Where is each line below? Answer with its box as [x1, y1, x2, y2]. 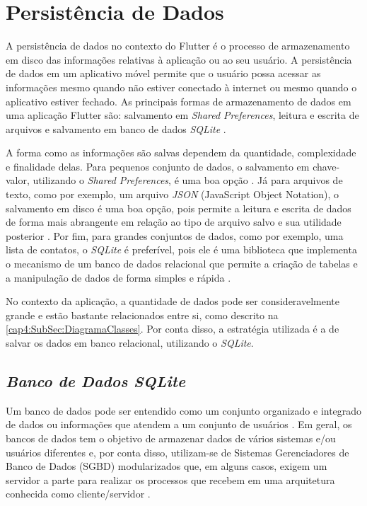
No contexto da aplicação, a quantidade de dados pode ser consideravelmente [6, 294, 340, 309]
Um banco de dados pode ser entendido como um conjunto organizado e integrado [6, 403, 362, 418]
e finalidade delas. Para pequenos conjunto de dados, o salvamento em [6, 159, 310, 173]
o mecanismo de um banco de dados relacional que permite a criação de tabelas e [6, 256, 358, 271]
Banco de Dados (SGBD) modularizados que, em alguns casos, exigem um [6, 459, 327, 473]
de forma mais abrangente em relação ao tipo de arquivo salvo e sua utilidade [6, 214, 342, 229]
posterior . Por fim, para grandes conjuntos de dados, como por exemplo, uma [6, 228, 344, 243]
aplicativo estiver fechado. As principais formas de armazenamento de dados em [6, 93, 351, 108]
